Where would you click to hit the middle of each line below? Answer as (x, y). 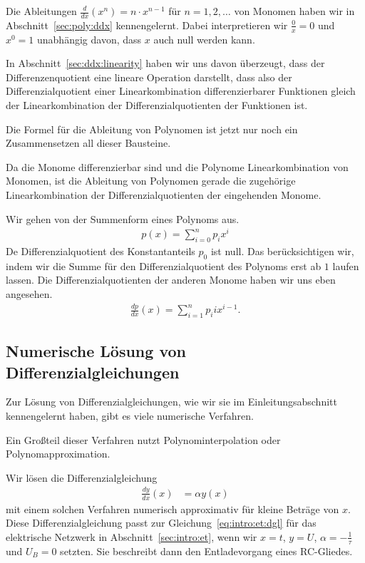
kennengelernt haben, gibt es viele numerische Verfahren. (130, 415)
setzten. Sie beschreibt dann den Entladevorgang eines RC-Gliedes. (206, 551)
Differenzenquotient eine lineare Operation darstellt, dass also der (149, 77)
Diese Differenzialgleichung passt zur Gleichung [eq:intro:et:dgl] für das (161, 523)
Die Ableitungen (41, 11)
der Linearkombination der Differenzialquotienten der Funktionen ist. (157, 105)
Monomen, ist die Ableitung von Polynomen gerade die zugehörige (151, 181)
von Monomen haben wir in (294, 11)
